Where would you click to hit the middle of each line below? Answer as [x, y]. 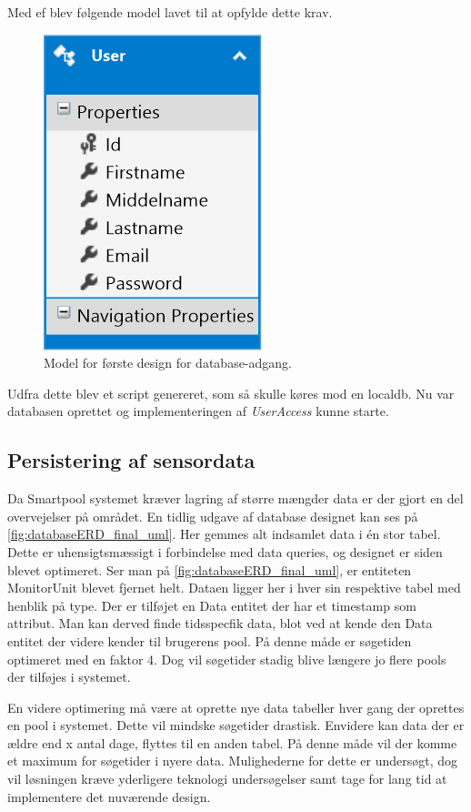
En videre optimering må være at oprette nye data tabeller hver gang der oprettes [236, 707]
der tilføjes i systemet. [69, 677]
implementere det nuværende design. [109, 796]
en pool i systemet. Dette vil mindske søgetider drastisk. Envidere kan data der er [236, 725]
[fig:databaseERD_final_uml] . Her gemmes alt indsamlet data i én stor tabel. [224, 534]
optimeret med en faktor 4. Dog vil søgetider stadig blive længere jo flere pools [227, 659]
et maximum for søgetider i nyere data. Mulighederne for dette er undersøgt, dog [233, 761]
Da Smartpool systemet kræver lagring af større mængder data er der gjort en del [235, 498]
